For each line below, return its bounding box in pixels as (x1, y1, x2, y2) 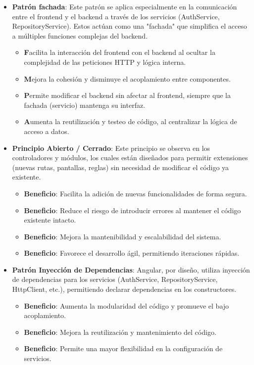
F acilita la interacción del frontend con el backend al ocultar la (24, 47, 215, 57)
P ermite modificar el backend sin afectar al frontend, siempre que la (24, 90, 231, 100)
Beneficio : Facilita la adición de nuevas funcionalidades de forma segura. (24, 188, 247, 198)
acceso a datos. (24, 126, 69, 136)
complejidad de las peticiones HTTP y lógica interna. (24, 56, 186, 67)
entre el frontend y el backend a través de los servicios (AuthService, (12, 11, 220, 21)
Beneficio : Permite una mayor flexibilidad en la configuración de (24, 343, 223, 354)
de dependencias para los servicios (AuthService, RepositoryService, (12, 274, 218, 284)
